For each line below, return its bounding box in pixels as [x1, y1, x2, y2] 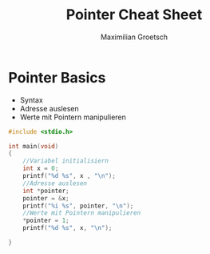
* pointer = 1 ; [22, 216, 69, 225]
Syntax [19, 95, 44, 105]
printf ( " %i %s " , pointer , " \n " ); [22, 202, 134, 210]
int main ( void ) [8, 142, 59, 150]
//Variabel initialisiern [22, 157, 109, 165]
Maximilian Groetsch [100, 32, 168, 42]
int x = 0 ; [22, 164, 59, 173]
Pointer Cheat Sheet [65, 6, 203, 24]
